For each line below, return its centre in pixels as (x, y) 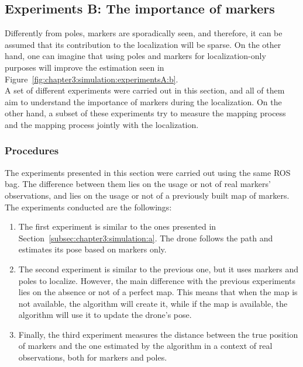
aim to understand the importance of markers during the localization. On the (143, 101)
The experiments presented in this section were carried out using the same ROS (148, 172)
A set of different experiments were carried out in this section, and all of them (145, 90)
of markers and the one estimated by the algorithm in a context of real (145, 346)
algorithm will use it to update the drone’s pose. (105, 315)
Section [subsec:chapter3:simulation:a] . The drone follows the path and (146, 238)
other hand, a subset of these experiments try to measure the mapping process (145, 113)
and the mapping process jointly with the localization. (102, 124)
